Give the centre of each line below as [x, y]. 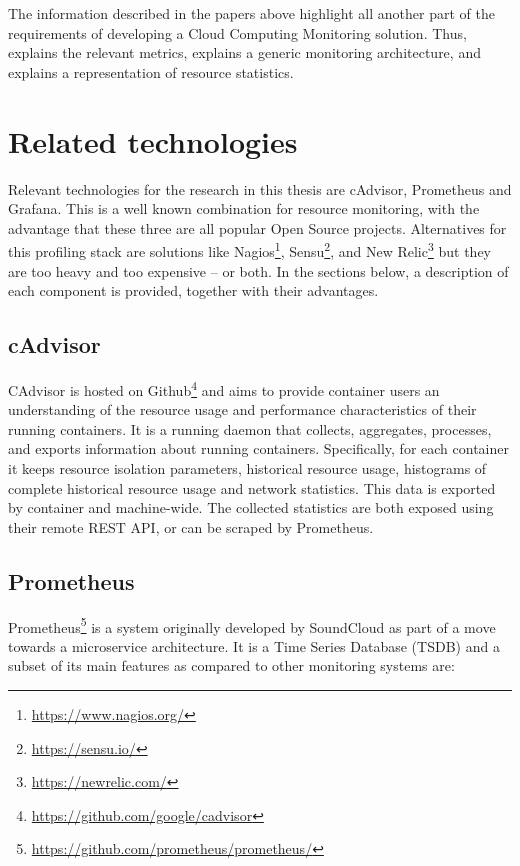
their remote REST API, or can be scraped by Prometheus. [191, 526]
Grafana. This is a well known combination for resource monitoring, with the [244, 208]
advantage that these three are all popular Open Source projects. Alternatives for [257, 227]
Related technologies [153, 140]
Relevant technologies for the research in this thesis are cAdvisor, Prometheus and [260, 188]
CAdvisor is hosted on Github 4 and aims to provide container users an [224, 388]
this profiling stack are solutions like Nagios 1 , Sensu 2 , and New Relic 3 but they [250, 249]
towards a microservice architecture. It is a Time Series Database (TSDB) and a [254, 645]
